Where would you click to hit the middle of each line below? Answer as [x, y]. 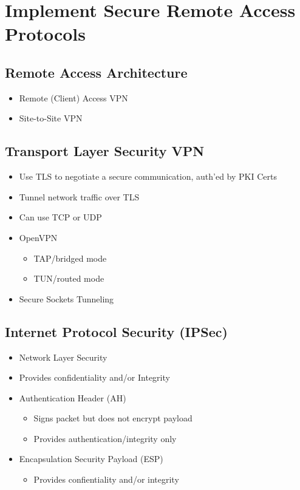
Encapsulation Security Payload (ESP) [91, 459]
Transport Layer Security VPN [105, 151]
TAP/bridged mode [70, 258]
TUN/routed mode [69, 278]
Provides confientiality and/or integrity [106, 479]
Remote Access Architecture [96, 72]
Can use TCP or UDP [60, 217]
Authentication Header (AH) [73, 397]
